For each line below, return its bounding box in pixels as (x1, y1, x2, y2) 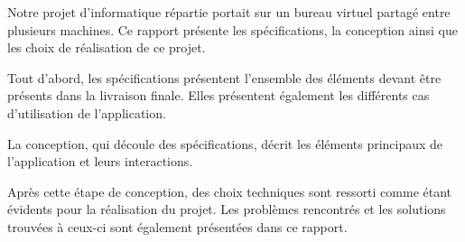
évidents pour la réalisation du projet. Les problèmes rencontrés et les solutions (7, 200, 446, 219)
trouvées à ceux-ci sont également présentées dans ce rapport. (7, 217, 348, 236)
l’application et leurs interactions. (7, 152, 193, 171)
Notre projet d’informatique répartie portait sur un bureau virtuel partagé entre (7, 3, 451, 21)
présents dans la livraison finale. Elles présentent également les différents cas (7, 86, 430, 105)
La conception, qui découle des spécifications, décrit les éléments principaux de (7, 134, 443, 153)
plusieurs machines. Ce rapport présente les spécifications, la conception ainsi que (7, 20, 458, 39)
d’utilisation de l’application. (7, 103, 166, 122)
